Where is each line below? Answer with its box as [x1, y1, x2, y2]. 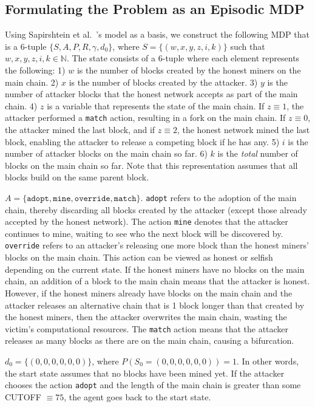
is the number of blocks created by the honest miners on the [76, 63, 301, 76]
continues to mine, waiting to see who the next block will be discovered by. [5, 227, 283, 239]
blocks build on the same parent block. [5, 171, 149, 183]
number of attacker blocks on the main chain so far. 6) [5, 147, 208, 160]
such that [230, 39, 265, 52]
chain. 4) [5, 99, 38, 112]
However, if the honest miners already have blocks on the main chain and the [5, 286, 293, 299]
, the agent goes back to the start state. [64, 390, 211, 403]
